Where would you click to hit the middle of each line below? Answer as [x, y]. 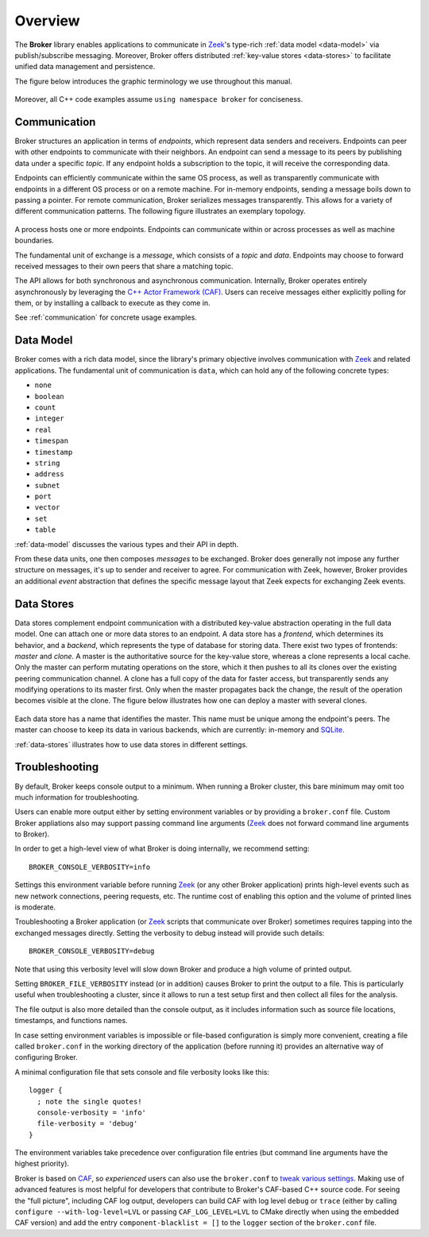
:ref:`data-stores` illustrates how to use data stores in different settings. [131, 744]
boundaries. [35, 240]
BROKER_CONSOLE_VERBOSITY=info [90, 867]
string [47, 463]
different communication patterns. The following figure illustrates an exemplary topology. [160, 211]
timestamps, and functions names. [71, 1021]
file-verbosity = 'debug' [87, 1124]
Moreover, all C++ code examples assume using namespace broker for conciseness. [159, 99]
